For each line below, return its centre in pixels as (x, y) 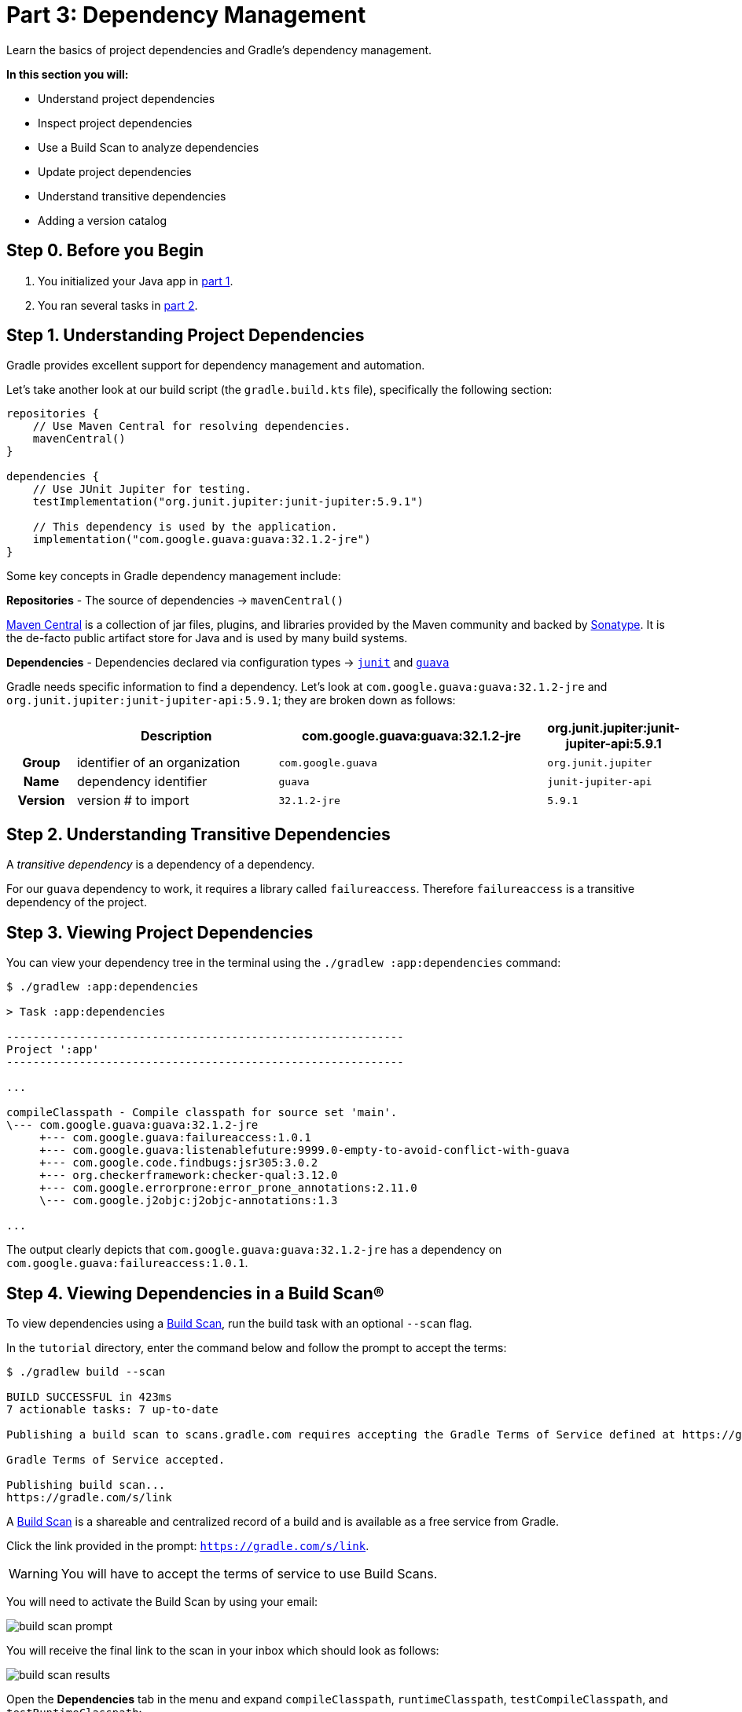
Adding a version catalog (103, 220)
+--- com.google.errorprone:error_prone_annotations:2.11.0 (228, 1188)
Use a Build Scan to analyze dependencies (149, 147)
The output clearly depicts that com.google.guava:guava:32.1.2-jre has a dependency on (254, 1250)
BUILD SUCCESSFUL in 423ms (89, 1396)
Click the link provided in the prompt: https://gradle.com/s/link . (188, 1545)
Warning (33, 1573)
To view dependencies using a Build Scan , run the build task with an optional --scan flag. (239, 1323)
